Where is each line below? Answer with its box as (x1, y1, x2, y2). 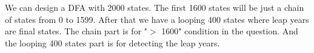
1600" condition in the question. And (161, 25, 298, 37)
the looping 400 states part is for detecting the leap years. (5, 36, 220, 49)
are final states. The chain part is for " (5, 25, 148, 37)
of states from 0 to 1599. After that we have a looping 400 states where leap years (5, 13, 309, 25)
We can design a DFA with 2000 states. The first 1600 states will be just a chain (5, 1, 304, 13)
